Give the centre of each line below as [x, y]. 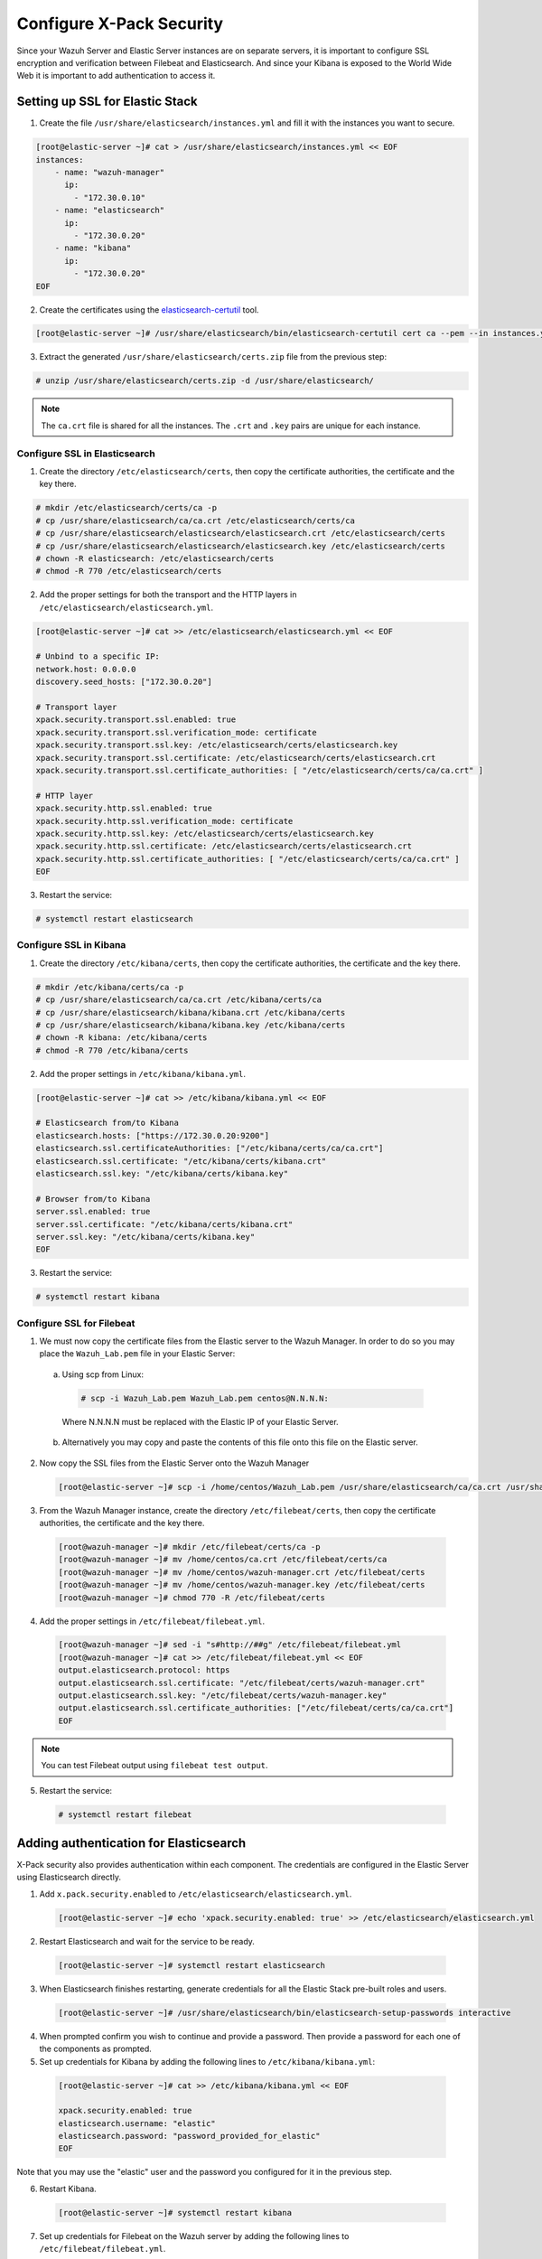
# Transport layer [76, 707]
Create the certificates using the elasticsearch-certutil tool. [149, 309]
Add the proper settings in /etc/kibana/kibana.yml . [143, 1073]
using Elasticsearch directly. [69, 1877]
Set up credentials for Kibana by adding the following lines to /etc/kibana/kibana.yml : [207, 2061]
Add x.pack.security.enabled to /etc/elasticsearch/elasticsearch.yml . [196, 1894]
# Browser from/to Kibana [93, 1199]
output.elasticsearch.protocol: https [144, 1670]
